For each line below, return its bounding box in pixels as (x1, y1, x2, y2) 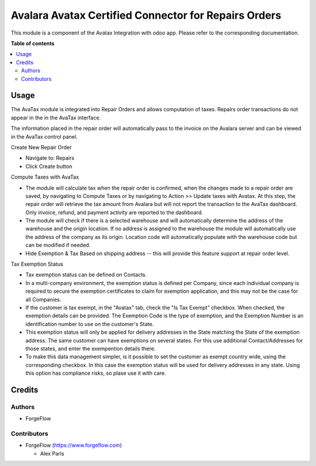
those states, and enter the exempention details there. (25, 345, 156, 352)
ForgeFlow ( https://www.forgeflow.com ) (25, 442, 122, 449)
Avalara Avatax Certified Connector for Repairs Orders (11, 9, 281, 22)
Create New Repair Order (11, 143, 72, 150)
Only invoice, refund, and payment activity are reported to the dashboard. (25, 208, 203, 216)
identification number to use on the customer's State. (25, 320, 154, 327)
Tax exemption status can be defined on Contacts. (25, 271, 147, 278)
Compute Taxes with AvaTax (11, 173, 79, 181)
